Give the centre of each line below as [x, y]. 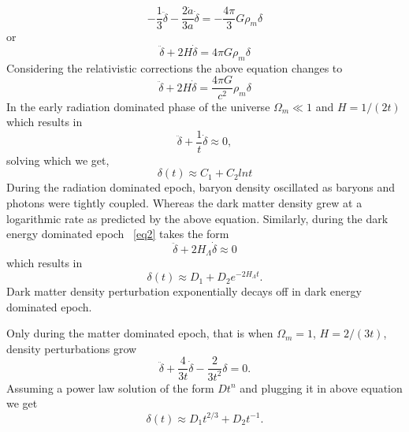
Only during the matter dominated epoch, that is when [140, 333]
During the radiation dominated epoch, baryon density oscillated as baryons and [201, 187]
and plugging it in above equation [321, 387]
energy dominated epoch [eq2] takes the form [118, 234]
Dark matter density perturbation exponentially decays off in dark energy [184, 291]
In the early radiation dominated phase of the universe [138, 106]
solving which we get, [58, 160]
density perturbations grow [72, 348]
